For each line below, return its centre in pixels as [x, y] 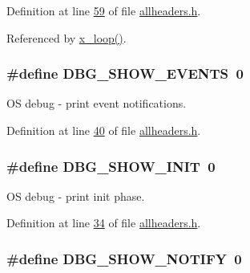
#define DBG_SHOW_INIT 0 [111, 166]
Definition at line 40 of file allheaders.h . [104, 130]
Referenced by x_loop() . [67, 37]
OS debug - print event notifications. [97, 103]
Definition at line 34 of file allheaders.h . [104, 223]
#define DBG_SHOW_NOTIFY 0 [124, 258]
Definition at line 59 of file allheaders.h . [104, 10]
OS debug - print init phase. [76, 196]
